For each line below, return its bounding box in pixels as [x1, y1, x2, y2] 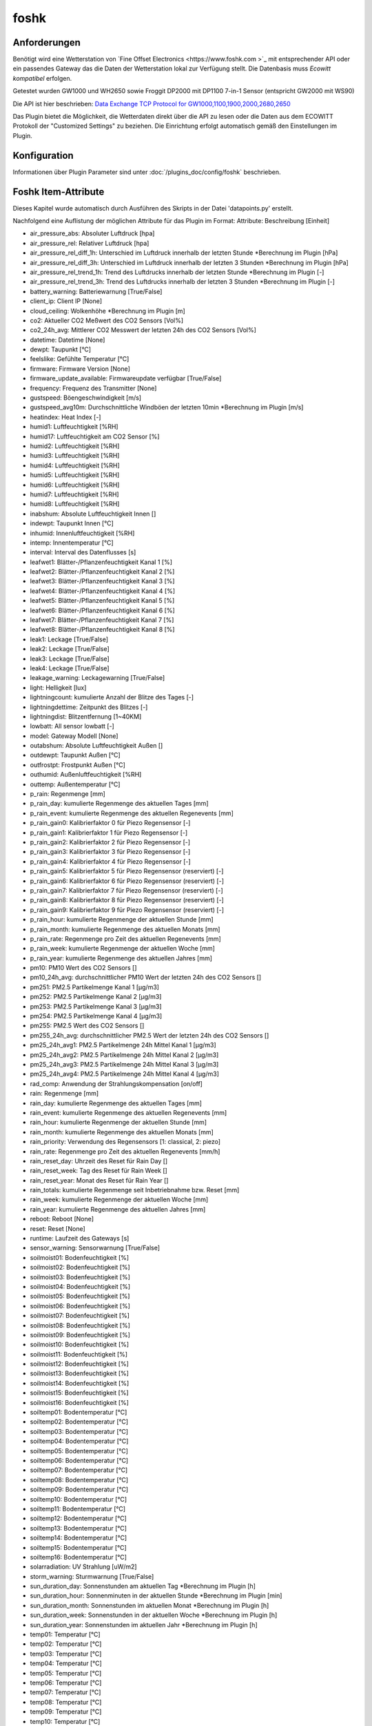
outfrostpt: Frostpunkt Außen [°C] [30, 760, 125, 769]
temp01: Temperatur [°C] [30, 1630, 101, 1639]
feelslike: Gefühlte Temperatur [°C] [30, 355, 130, 363]
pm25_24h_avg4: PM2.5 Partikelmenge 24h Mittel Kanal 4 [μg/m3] [30, 1070, 220, 1078]
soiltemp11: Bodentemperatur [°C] [30, 1504, 126, 1513]
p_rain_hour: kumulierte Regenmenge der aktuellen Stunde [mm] [30, 915, 214, 924]
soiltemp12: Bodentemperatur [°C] [30, 1514, 127, 1522]
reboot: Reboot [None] [30, 1215, 94, 1223]
